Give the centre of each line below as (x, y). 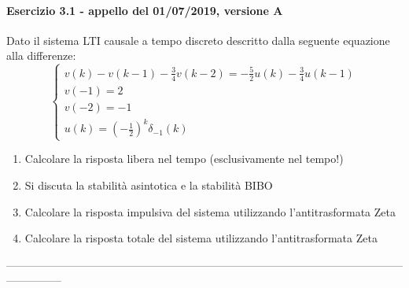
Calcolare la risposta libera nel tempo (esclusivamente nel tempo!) (184, 159)
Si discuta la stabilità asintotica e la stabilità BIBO (149, 185)
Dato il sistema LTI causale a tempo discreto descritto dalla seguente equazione (198, 40)
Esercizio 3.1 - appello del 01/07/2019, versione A (145, 10)
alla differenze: (41, 55)
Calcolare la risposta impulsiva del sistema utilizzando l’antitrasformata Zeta (210, 211)
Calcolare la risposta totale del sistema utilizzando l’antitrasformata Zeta (201, 238)
